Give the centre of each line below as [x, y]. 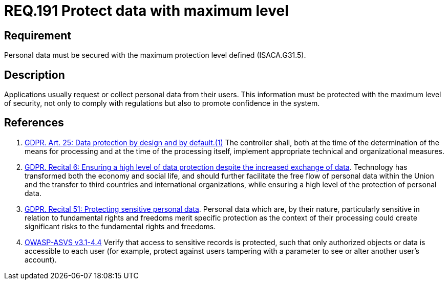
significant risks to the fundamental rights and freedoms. [120, 226]
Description [35, 75]
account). [41, 259]
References [34, 123]
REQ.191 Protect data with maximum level [146, 11]
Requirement [38, 35]
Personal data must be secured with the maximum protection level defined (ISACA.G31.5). [155, 55]
